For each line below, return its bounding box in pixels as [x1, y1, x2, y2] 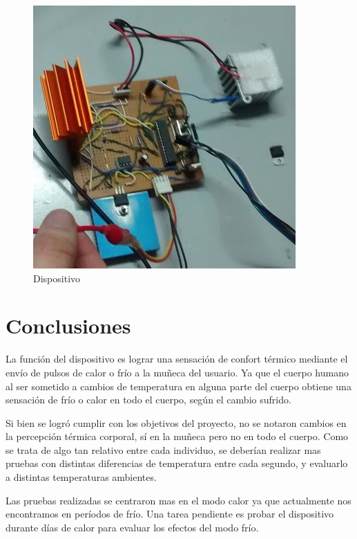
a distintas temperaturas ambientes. [6, 470, 157, 484]
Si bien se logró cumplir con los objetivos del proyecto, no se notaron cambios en [6, 415, 347, 430]
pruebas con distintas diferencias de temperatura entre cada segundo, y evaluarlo [6, 456, 348, 471]
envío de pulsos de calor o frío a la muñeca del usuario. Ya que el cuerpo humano [6, 365, 349, 379]
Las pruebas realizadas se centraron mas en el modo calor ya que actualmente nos [6, 493, 351, 507]
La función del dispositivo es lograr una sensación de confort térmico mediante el [6, 351, 348, 366]
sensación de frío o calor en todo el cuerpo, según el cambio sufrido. [6, 392, 291, 407]
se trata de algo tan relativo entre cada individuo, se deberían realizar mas [6, 442, 321, 457]
